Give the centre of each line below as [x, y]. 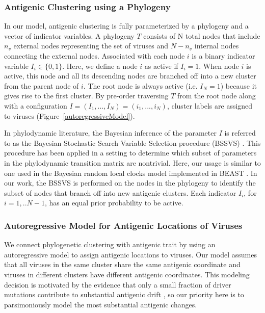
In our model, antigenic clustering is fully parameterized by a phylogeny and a [126, 26]
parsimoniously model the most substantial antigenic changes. [101, 304]
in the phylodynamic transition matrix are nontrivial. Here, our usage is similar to [132, 162]
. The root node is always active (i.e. [140, 85]
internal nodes [217, 46]
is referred [240, 133]
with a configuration [36, 105]
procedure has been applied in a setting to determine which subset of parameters [130, 153]
